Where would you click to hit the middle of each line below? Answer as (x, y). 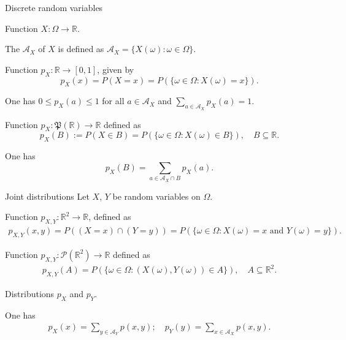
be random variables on (156, 196)
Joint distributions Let (47, 196)
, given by (116, 69)
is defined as (81, 49)
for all (113, 101)
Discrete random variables (54, 7)
